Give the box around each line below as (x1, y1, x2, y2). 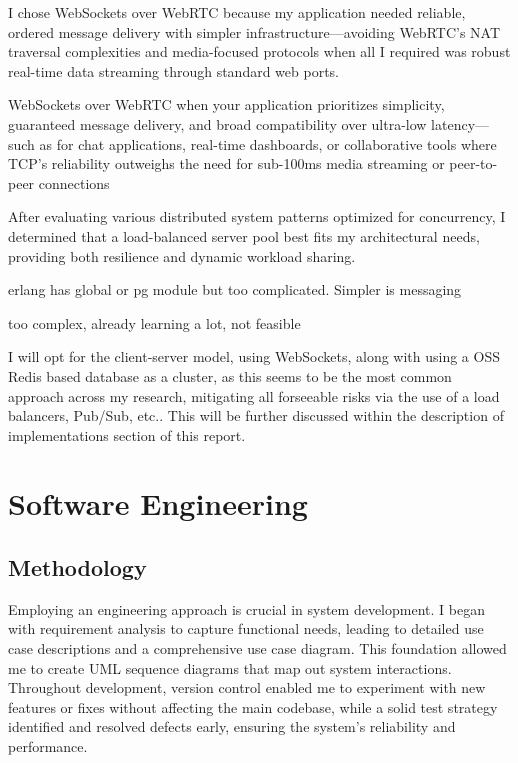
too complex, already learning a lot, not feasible (8, 312, 301, 333)
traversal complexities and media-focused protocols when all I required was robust (8, 41, 511, 62)
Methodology (8, 552, 147, 583)
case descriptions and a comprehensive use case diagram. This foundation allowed (8, 638, 507, 659)
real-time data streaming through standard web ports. (8, 60, 340, 81)
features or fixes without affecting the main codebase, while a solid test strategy (8, 696, 498, 717)
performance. (8, 736, 88, 757)
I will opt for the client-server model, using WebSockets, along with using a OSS (8, 346, 500, 367)
